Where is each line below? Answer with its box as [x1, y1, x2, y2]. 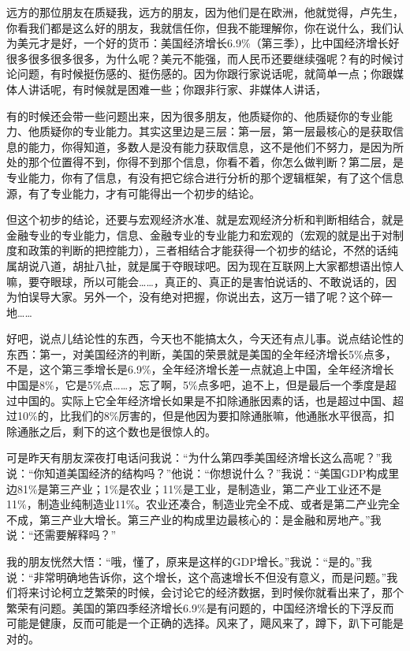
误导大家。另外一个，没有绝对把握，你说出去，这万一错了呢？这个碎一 [28, 288, 393, 305]
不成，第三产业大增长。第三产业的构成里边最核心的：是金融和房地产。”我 [6, 511, 382, 527]
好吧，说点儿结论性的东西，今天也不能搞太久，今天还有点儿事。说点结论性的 [6, 330, 404, 347]
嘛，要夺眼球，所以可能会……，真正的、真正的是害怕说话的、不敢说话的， [6, 273, 386, 289]
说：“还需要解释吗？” [6, 526, 117, 543]
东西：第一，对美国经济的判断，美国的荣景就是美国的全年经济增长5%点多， [6, 345, 397, 362]
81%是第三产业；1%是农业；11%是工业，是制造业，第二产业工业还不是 [17, 480, 382, 497]
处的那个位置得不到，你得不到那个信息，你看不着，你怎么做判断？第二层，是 [6, 154, 404, 170]
